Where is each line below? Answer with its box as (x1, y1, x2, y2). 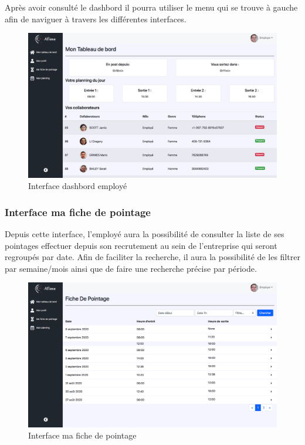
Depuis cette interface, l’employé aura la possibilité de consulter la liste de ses (5, 227, 284, 240)
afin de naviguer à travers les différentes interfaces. (5, 12, 187, 25)
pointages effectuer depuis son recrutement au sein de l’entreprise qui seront (5, 239, 277, 251)
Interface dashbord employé (28, 180, 127, 192)
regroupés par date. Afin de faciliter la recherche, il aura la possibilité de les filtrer (5, 251, 300, 263)
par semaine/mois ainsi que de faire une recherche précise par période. (5, 262, 257, 274)
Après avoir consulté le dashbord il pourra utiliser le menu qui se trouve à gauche (5, 1, 298, 13)
